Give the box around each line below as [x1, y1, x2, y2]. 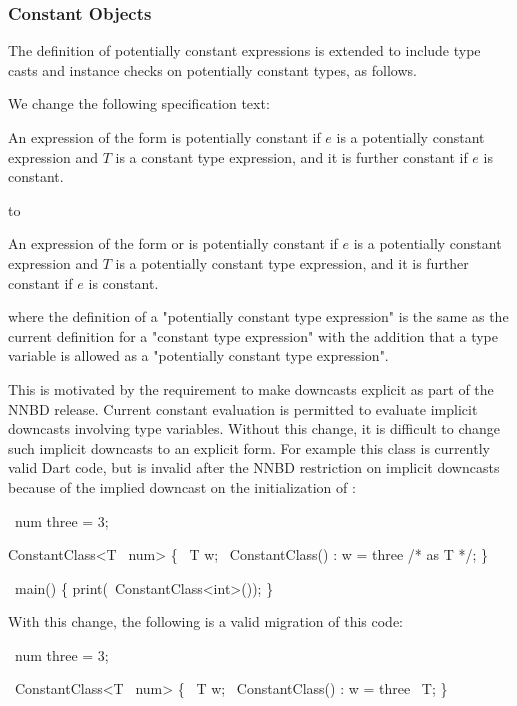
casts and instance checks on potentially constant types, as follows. [8, 59, 417, 80]
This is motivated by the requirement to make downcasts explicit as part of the [8, 378, 494, 399]
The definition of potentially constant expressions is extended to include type [8, 40, 481, 61]
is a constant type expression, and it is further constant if [115, 146, 468, 167]
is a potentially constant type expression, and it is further [115, 252, 469, 273]
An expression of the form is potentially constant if [8, 127, 321, 147]
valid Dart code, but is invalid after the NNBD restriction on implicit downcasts [8, 457, 500, 478]
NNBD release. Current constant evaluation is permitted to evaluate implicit [8, 398, 478, 419]
